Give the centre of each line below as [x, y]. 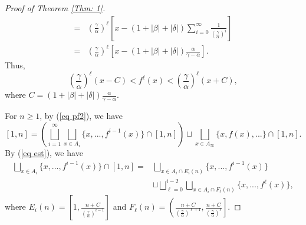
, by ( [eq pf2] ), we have [81, 116]
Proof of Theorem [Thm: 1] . [55, 8]
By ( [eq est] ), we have [44, 152]
